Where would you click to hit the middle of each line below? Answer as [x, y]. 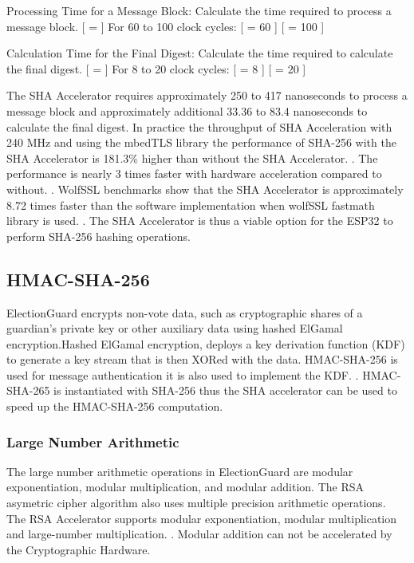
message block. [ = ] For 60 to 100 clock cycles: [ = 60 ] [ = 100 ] [166, 26]
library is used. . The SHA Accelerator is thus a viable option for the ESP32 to [200, 220]
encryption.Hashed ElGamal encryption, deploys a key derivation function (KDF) [206, 343]
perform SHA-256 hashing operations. [99, 236]
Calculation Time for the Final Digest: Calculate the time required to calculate [200, 53]
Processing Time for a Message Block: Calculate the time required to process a [199, 10]
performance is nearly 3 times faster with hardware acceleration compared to [194, 173]
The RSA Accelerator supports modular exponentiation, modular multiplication [202, 518]
